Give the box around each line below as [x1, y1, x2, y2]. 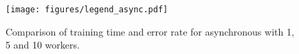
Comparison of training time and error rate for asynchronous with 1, [5, 24, 294, 38]
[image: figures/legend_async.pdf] [5, 5, 168, 14]
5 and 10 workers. [5, 38, 80, 52]
